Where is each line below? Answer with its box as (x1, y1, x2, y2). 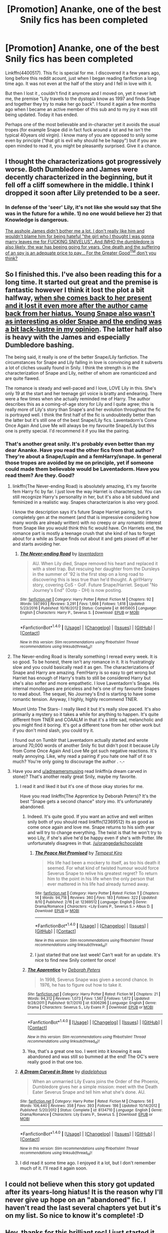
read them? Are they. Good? (5, 472, 75, 479)
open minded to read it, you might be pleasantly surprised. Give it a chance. (5, 142, 161, 149)
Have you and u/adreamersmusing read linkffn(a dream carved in (12, 768, 147, 774)
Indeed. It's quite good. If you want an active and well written (27, 814, 153, 820)
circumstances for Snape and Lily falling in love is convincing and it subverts (5, 360, 163, 366)
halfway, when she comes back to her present (5, 293, 152, 302)
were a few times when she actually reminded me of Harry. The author (5, 396, 151, 402)
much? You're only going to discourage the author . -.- (12, 758, 125, 765)
